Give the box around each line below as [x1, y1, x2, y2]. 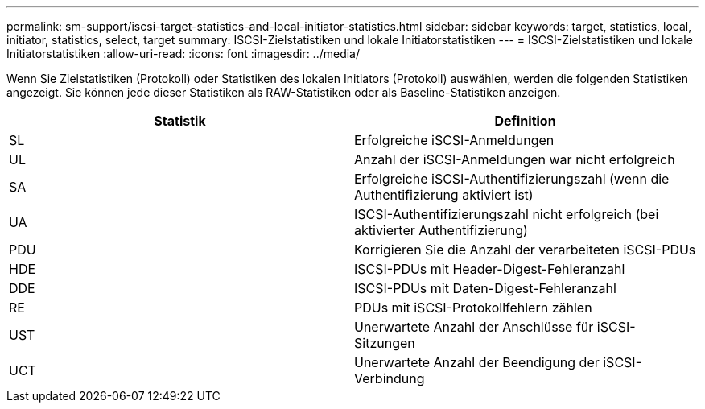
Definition [494, 113, 556, 129]
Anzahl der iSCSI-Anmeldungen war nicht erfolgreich [354, 151, 675, 167]
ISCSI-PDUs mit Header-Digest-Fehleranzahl [354, 261, 625, 277]
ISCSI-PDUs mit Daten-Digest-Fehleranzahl [354, 280, 616, 296]
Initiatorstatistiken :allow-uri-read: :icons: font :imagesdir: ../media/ [6, 47, 361, 60]
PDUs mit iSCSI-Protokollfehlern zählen [354, 300, 592, 316]
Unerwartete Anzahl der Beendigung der [354, 354, 600, 370]
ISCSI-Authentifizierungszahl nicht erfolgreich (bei [354, 206, 659, 222]
